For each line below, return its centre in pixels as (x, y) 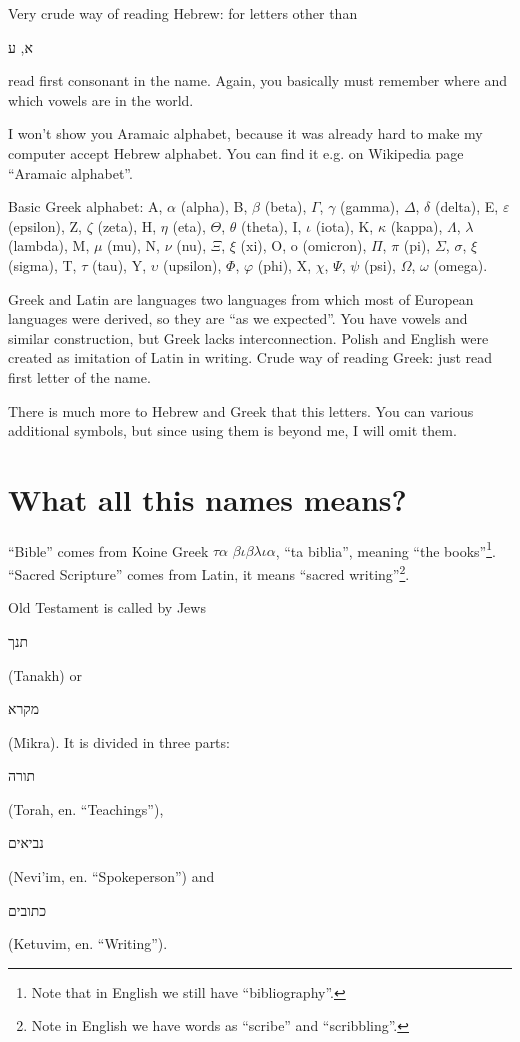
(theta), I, (271, 225)
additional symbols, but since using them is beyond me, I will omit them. (232, 430)
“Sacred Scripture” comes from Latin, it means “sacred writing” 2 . (209, 572)
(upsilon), (192, 264)
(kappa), (416, 225)
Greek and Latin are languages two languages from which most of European (241, 298)
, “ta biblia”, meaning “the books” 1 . (385, 549)
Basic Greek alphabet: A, (85, 206)
